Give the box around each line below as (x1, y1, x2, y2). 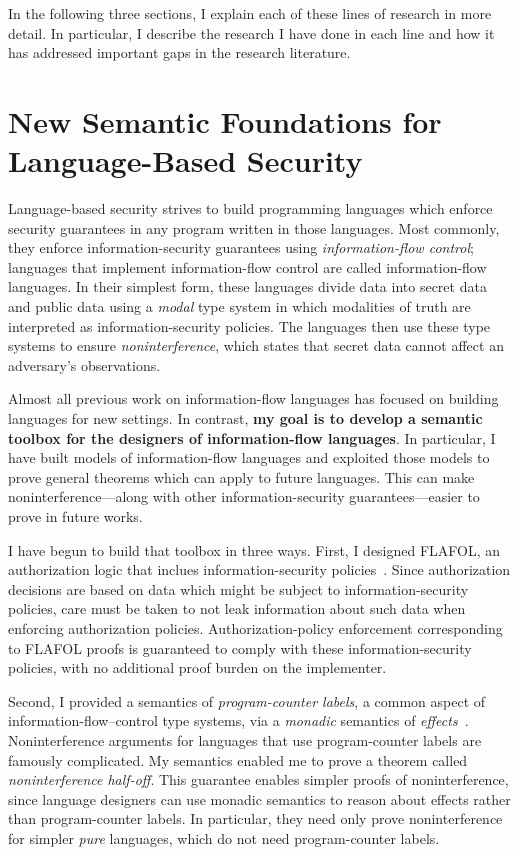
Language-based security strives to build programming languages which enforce (8, 198, 493, 219)
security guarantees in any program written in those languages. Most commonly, (8, 217, 500, 238)
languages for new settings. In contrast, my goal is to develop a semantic (8, 408, 483, 429)
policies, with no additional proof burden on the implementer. (8, 657, 387, 678)
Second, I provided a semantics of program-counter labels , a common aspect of (8, 690, 486, 711)
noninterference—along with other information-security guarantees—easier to (8, 486, 480, 507)
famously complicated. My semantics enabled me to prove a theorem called (8, 749, 468, 770)
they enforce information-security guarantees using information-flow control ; (8, 237, 474, 258)
